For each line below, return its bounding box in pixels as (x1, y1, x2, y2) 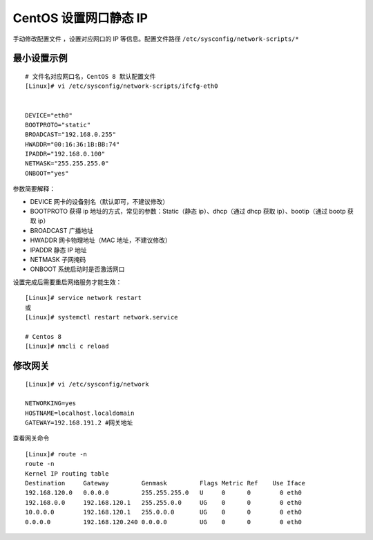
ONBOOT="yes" (25, 169, 69, 177)
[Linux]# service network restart (25, 294, 142, 302)
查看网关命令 (12, 434, 50, 443)
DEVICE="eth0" (25, 111, 73, 119)
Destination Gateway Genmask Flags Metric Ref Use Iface (25, 479, 306, 487)
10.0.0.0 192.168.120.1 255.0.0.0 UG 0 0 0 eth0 (25, 508, 302, 516)
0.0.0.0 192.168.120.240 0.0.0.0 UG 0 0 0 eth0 (25, 518, 302, 525)
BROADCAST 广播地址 (30, 226, 93, 234)
